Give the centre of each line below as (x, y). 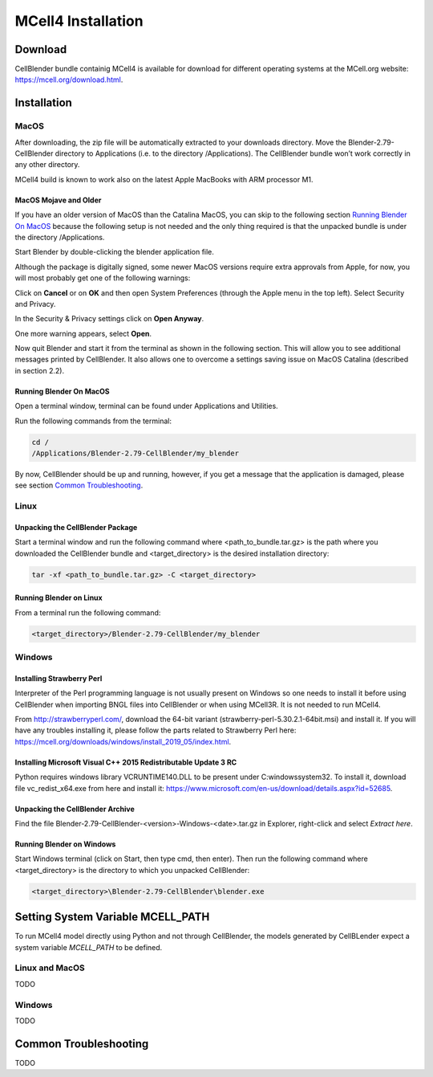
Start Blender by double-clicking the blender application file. (114, 252)
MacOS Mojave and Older (58, 200)
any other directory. (47, 165)
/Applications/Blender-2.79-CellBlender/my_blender (136, 453)
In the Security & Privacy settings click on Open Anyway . (109, 319)
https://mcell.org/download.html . (69, 80)
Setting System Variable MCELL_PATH (112, 917)
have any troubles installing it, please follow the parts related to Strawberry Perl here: (156, 730)
